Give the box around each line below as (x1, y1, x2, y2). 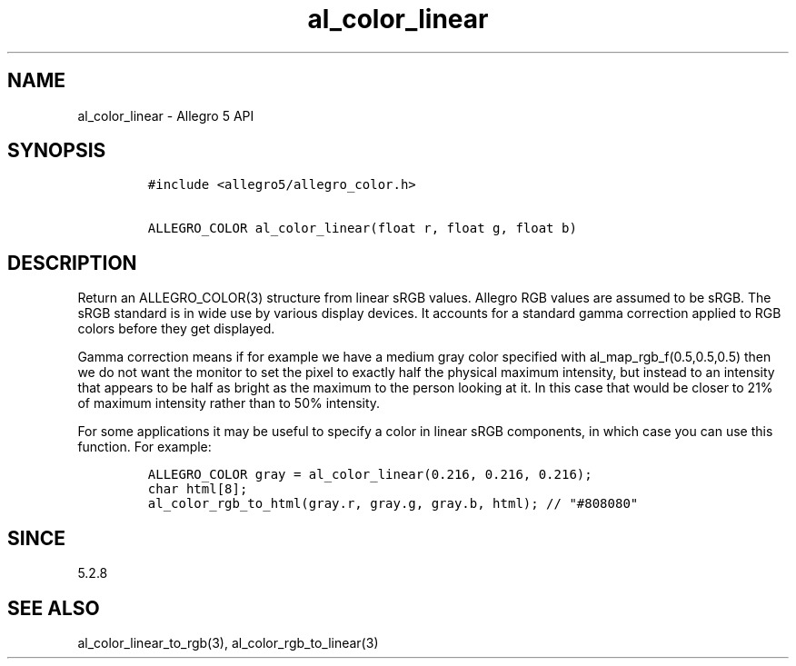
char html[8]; (147, 482, 248, 497)
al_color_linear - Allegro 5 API (77, 107, 254, 124)
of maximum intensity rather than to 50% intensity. (77, 395, 381, 412)
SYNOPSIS (7, 139, 106, 163)
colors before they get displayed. (77, 321, 275, 337)
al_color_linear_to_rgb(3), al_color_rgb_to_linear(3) (77, 634, 379, 651)
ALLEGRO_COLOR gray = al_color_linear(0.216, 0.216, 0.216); (147, 467, 592, 482)
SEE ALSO (7, 596, 100, 620)
